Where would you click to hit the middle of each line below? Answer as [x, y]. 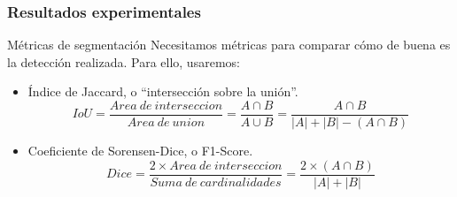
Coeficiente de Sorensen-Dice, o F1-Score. [140, 151]
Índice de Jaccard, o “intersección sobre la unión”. [163, 91]
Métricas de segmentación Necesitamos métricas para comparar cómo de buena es [229, 45]
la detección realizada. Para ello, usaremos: [124, 61]
